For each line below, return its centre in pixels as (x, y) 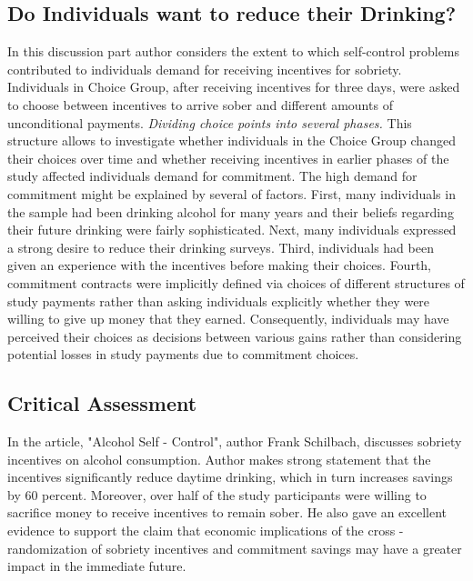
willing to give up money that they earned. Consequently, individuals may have (228, 319)
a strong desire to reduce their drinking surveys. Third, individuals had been (221, 247)
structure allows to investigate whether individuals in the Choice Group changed (231, 140)
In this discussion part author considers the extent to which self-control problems (234, 51)
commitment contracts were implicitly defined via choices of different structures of (236, 282)
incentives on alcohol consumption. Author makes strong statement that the (219, 459)
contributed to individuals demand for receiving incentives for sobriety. (205, 69)
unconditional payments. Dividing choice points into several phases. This (210, 122)
